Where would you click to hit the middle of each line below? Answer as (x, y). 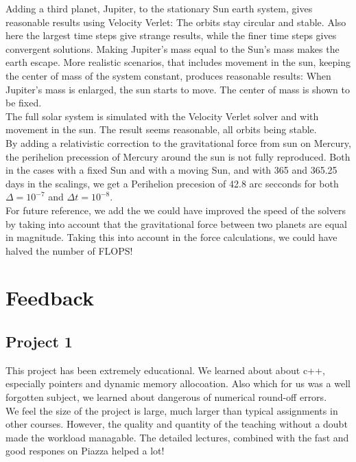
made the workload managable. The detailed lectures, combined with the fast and (177, 437)
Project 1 (39, 342)
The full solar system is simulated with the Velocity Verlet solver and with (162, 116)
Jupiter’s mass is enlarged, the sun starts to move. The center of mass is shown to (178, 89)
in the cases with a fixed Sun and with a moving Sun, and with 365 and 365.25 (171, 170)
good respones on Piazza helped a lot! (85, 451)
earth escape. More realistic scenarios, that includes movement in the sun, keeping (178, 62)
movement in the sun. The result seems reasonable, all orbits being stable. (161, 129)
